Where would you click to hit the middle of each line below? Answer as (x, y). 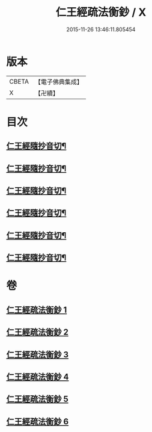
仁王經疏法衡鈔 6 (38, 421)
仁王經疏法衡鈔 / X (101, 12)
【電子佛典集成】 (59, 82)
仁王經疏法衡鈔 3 (38, 355)
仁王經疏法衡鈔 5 (38, 399)
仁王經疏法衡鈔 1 (37, 310)
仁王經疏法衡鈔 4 (38, 377)
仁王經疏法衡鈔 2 (38, 332)
